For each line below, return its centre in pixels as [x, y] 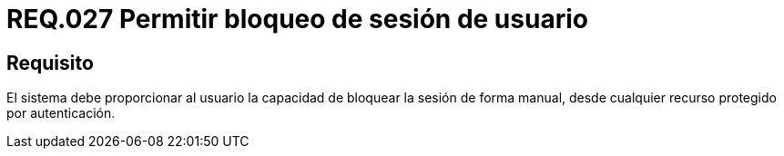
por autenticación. [61, 113]
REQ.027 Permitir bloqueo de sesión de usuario [297, 19]
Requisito [50, 63]
